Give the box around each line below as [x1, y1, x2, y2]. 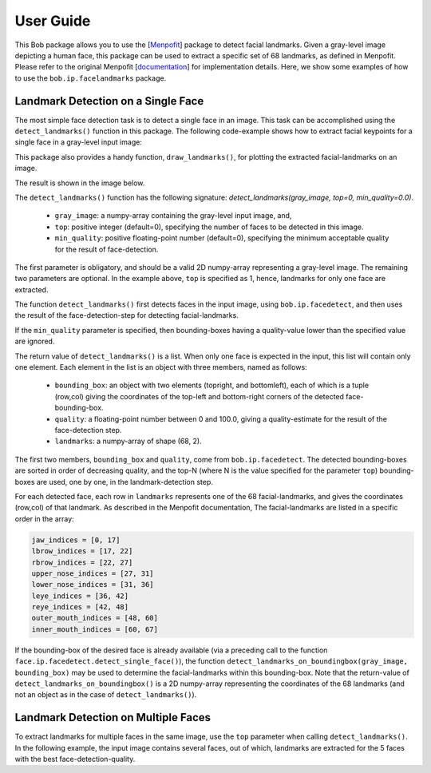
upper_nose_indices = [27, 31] [31, 569, 155, 578]
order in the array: [14, 513, 75, 523]
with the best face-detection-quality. [14, 755, 136, 764]
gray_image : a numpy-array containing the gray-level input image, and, [54, 211, 292, 220]
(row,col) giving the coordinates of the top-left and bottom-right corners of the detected [54, 391, 345, 401]
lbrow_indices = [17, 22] [31, 547, 133, 556]
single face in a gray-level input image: [14, 137, 143, 147]
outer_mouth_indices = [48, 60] [31, 613, 159, 623]
